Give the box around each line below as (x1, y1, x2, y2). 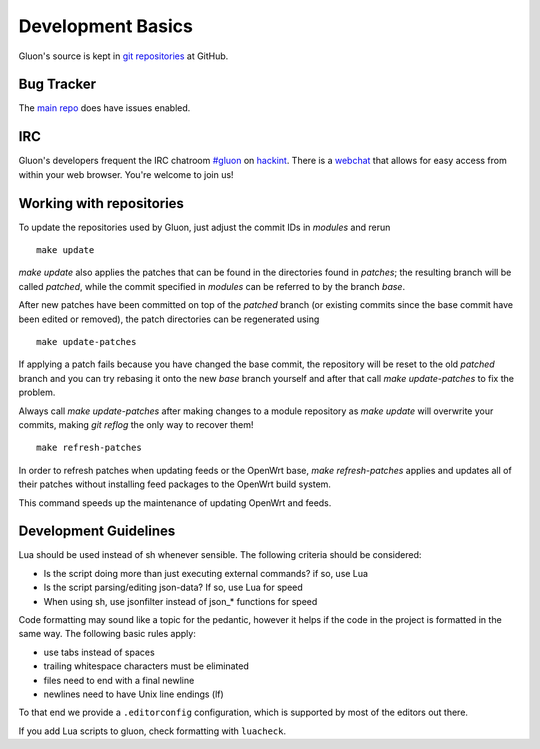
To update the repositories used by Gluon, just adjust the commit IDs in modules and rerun (18, 221, 391, 233)
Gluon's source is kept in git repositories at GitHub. (18, 50, 229, 62)
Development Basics (18, 15, 194, 37)
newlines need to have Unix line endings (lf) (43, 688, 224, 700)
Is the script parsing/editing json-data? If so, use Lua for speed (43, 581, 304, 594)
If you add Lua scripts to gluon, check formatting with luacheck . (18, 725, 287, 737)
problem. (18, 386, 56, 399)
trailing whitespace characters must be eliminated (43, 660, 249, 672)
